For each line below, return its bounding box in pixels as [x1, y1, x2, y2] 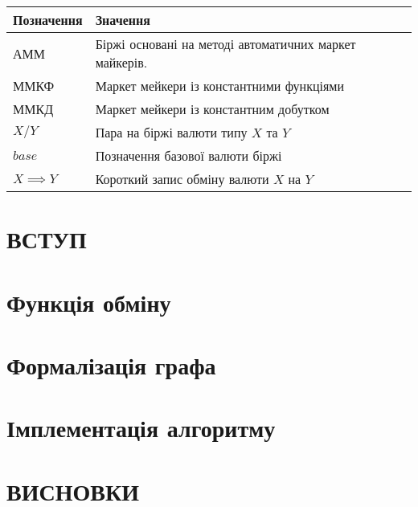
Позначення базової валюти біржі [95, 146, 282, 165]
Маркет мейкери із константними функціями [95, 76, 345, 95]
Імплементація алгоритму [6, 411, 276, 444]
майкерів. [95, 53, 148, 72]
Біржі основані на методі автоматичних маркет [95, 35, 356, 53]
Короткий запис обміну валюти [95, 170, 269, 188]
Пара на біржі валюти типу [95, 123, 248, 141]
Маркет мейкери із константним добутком [95, 100, 330, 118]
